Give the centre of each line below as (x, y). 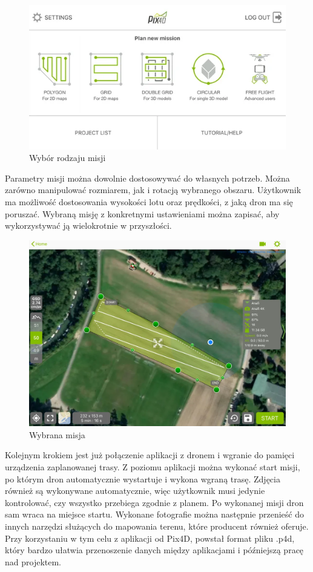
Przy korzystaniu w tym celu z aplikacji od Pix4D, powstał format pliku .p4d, (150, 538)
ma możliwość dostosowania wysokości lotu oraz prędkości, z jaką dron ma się (149, 202)
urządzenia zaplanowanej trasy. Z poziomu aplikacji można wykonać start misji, (153, 466)
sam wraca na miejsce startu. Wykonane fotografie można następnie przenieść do (155, 514)
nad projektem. (33, 561)
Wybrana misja (57, 434)
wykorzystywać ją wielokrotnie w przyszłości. (88, 225)
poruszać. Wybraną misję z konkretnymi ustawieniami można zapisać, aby (142, 213)
